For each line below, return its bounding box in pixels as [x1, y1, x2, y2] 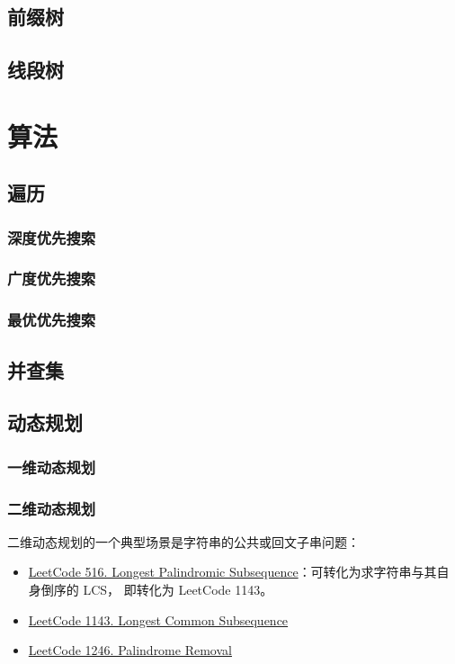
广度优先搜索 [7, 267, 96, 290]
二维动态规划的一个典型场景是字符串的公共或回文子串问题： [7, 532, 360, 551]
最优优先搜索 [7, 309, 96, 331]
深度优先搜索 [7, 226, 96, 248]
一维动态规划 [7, 455, 96, 478]
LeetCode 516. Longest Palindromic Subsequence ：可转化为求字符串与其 [28, 562, 437, 581]
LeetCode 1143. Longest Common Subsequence [28, 610, 289, 629]
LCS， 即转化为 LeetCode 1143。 [83, 580, 273, 599]
